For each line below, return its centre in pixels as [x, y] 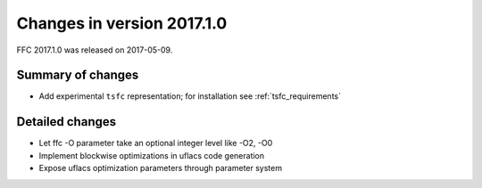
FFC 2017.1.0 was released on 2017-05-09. [95, 50]
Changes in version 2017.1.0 [122, 23]
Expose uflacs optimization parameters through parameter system [161, 168]
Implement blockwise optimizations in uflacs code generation [152, 155]
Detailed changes [66, 122]
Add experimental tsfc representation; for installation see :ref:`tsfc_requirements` [190, 96]
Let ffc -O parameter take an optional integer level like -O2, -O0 [156, 143]
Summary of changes [78, 75]
